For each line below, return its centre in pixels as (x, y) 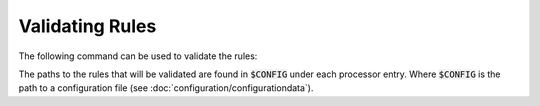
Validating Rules (87, 26)
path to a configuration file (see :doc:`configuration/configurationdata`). (166, 88)
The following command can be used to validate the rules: (138, 56)
